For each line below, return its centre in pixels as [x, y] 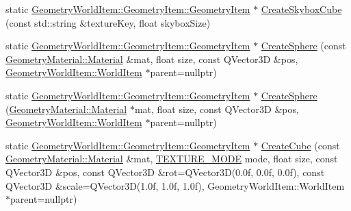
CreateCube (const [300, 145]
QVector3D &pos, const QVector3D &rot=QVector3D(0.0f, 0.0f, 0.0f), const [165, 172]
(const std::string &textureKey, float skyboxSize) [108, 22]
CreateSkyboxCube [301, 9]
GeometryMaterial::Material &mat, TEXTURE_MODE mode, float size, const [172, 159]
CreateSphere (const [303, 46]
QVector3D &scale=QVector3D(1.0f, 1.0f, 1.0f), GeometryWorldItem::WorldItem [175, 185]
